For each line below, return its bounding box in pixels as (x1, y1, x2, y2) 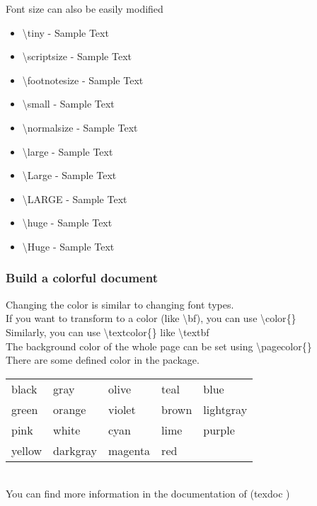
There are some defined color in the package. (6, 352, 200, 367)
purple (203, 421, 235, 438)
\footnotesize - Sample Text (22, 72, 144, 87)
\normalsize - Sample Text (22, 120, 138, 134)
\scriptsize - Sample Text (22, 49, 132, 64)
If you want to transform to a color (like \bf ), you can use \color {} (6, 311, 296, 326)
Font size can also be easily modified (6, 1, 163, 16)
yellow (11, 442, 42, 459)
